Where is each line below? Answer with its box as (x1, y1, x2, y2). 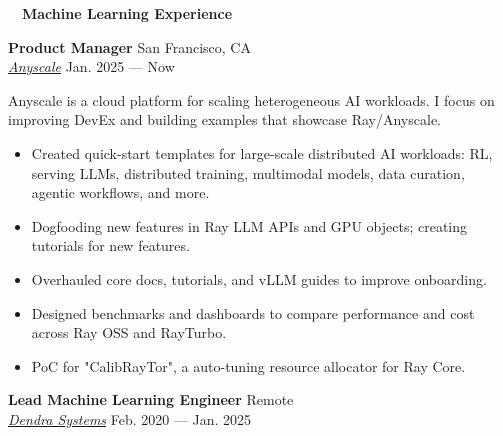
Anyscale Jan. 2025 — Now (8, 56, 175, 77)
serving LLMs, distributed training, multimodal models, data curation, (31, 162, 465, 183)
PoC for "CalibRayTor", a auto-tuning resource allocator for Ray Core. (31, 355, 466, 376)
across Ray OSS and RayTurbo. (31, 322, 227, 343)
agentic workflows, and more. (31, 182, 210, 203)
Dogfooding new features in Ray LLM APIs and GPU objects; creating (31, 215, 467, 236)
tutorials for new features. (31, 235, 190, 256)
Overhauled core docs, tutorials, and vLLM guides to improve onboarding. (31, 268, 487, 289)
